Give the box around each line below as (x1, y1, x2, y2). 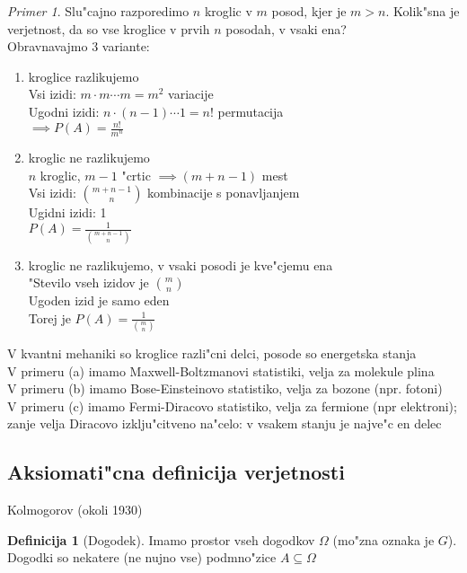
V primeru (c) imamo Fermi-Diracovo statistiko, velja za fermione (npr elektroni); (7, 396, 457, 415)
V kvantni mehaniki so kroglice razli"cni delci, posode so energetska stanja (7, 344, 417, 363)
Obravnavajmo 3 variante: (7, 37, 150, 56)
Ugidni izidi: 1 (28, 203, 107, 222)
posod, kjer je (271, 2, 347, 20)
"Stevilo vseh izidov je (28, 273, 149, 292)
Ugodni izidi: (28, 101, 100, 120)
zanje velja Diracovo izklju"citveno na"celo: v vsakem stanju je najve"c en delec (7, 414, 442, 433)
